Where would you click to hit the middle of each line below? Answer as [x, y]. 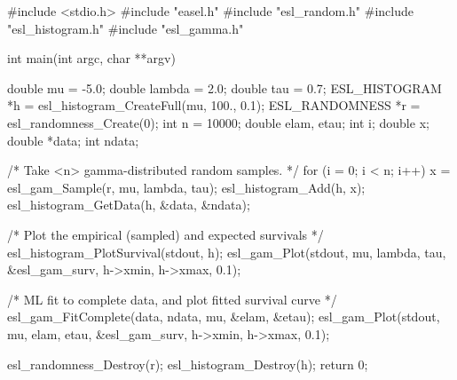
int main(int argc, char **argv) [91, 58]
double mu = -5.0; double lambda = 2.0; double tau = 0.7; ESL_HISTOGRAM [225, 87]
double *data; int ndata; [73, 140]
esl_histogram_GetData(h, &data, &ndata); [129, 205]
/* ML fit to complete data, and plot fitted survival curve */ [172, 299]
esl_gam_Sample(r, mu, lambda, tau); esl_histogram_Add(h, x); [186, 187]
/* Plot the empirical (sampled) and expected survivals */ [165, 234]
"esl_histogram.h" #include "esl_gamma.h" [126, 28]
